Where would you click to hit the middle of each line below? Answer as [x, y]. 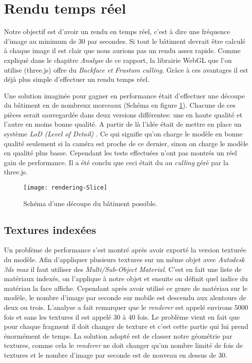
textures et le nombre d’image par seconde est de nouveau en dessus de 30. [116, 355]
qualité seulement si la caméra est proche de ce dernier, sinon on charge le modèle [126, 143]
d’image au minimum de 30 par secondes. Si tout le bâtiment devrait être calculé [125, 41]
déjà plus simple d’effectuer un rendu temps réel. [77, 79]
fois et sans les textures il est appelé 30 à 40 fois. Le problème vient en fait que [122, 316]
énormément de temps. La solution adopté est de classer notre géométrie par [118, 335]
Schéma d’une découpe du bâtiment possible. [90, 203]
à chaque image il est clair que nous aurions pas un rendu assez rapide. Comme [122, 50]
